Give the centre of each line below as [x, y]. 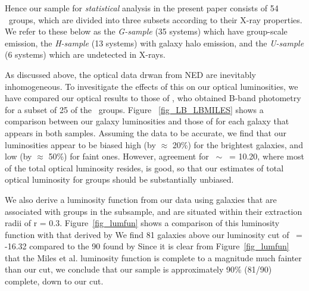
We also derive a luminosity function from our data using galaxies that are [141, 199]
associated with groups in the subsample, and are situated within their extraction [154, 211]
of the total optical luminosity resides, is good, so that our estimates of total [144, 168]
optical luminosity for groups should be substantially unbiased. [119, 179]
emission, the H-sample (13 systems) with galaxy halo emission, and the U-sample [154, 43]
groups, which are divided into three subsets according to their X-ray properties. [155, 19]
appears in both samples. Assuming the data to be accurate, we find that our [146, 132]
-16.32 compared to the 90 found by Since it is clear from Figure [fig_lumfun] [147, 246]
